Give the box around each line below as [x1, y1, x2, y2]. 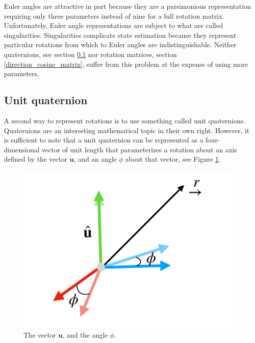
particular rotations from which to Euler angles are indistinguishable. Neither [4, 39, 237, 50]
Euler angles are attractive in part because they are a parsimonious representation [4, 1, 251, 11]
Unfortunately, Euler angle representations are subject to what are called [4, 20, 223, 30]
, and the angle [62, 330, 108, 340]
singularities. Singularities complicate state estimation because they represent [4, 29, 236, 40]
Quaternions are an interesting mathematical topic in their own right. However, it [4, 125, 250, 135]
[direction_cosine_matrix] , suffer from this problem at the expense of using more [4, 58, 248, 69]
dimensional [4, 144, 40, 154]
